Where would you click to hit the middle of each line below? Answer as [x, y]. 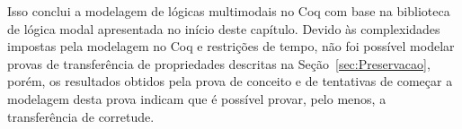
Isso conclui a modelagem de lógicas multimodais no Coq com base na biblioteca [229, 11]
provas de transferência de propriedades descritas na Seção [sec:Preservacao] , [219, 63]
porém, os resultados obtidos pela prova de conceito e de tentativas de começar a [230, 81]
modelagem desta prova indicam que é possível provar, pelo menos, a [197, 98]
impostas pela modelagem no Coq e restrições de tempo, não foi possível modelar [231, 46]
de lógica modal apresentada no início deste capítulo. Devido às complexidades [224, 28]
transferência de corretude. [81, 116]
